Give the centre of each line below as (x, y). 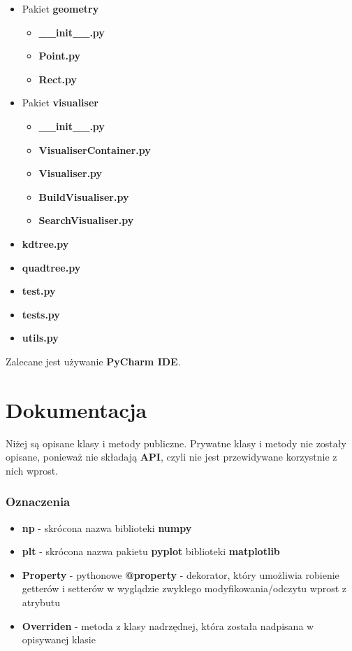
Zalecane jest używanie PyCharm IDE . (93, 361)
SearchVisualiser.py (86, 220)
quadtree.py (51, 267)
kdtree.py (45, 243)
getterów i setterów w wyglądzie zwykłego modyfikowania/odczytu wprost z (184, 588)
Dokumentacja (76, 409)
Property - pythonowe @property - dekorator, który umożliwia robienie (181, 574)
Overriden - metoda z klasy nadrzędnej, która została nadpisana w (168, 625)
